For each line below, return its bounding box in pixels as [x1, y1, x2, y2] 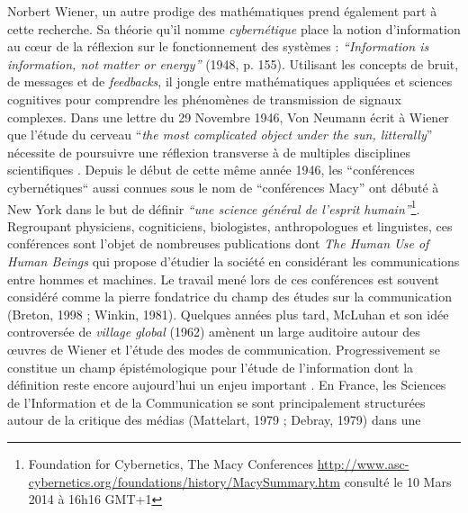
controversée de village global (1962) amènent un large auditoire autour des [7, 322, 420, 341]
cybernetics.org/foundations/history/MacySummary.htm [28, 472, 340, 490]
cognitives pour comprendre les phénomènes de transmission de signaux [7, 89, 401, 108]
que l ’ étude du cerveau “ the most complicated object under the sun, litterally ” [7, 125, 433, 144]
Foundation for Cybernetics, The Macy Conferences [28, 454, 314, 472]
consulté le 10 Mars [344, 472, 452, 490]
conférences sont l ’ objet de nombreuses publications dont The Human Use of [7, 234, 429, 253]
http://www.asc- [317, 454, 409, 472]
